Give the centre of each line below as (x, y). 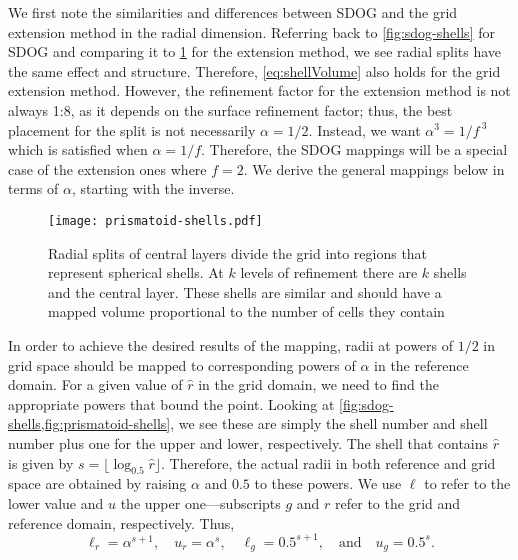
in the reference (421, 364)
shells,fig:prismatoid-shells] (89, 423)
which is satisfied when (78, 149)
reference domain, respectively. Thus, (121, 522)
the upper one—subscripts (200, 502)
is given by (41, 462)
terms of (33, 188)
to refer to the (467, 483)
